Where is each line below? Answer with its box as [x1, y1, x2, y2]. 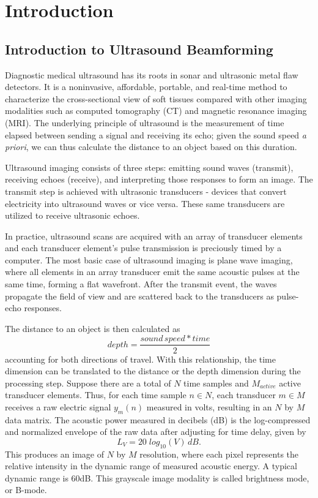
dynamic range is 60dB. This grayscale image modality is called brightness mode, [5, 471, 309, 484]
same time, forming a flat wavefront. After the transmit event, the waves [5, 277, 277, 290]
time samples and [183, 376, 249, 389]
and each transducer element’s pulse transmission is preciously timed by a [5, 241, 282, 254]
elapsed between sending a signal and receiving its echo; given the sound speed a [5, 128, 306, 141]
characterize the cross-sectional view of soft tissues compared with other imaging [5, 92, 307, 105]
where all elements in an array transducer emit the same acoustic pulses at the [5, 265, 300, 278]
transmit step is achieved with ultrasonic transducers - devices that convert [5, 184, 287, 197]
